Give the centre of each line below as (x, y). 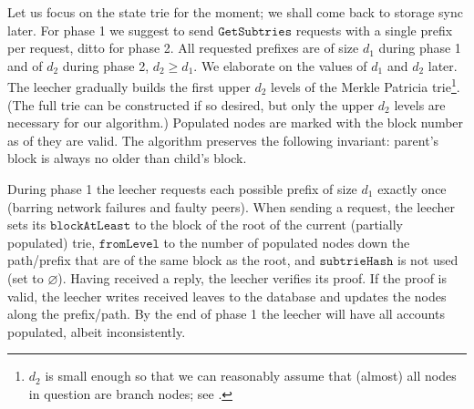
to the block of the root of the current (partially (268, 225)
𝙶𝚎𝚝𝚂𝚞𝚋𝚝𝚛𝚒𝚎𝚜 (255, 31)
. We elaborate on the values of (280, 65)
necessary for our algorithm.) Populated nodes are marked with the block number (236, 123)
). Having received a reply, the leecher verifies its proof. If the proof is (252, 277)
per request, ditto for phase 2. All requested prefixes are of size (183, 48)
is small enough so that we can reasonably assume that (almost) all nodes (251, 376)
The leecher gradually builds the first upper (129, 87)
